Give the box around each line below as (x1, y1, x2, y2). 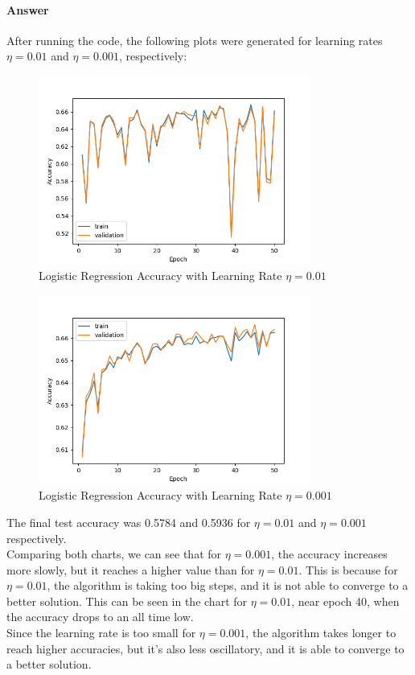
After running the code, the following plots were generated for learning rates (6, 31, 383, 48)
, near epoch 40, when (291, 592, 400, 609)
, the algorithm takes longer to (245, 624, 397, 641)
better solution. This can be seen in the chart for (6, 592, 248, 609)
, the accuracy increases (271, 545, 388, 562)
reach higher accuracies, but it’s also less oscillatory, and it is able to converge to (6, 640, 405, 656)
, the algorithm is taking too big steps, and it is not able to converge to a (47, 577, 409, 594)
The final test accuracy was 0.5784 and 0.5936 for (6, 513, 251, 530)
